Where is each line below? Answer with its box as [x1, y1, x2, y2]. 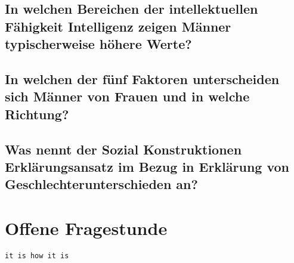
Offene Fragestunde [5, 215, 168, 240]
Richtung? [5, 104, 69, 123]
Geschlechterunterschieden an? [5, 175, 198, 193]
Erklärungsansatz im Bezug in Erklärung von [5, 157, 290, 175]
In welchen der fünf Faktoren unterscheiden [5, 69, 280, 88]
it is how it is [5, 251, 69, 260]
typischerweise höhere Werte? [5, 35, 192, 53]
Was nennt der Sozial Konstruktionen [5, 140, 242, 158]
